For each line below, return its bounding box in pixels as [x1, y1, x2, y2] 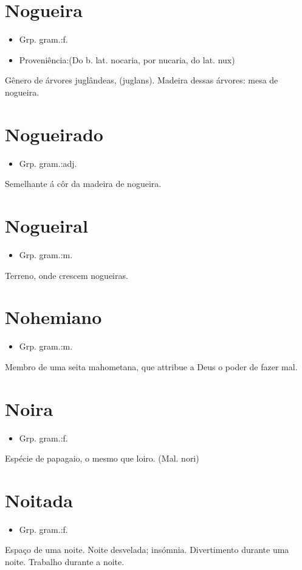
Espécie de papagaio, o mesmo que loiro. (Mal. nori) [5, 452, 199, 465]
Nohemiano [5, 304, 102, 329]
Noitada [5, 487, 73, 512]
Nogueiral [5, 213, 88, 237]
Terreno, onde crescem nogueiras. [5, 269, 128, 281]
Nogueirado [5, 121, 103, 146]
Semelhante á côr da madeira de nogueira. [5, 177, 162, 190]
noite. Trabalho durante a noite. [5, 555, 125, 568]
